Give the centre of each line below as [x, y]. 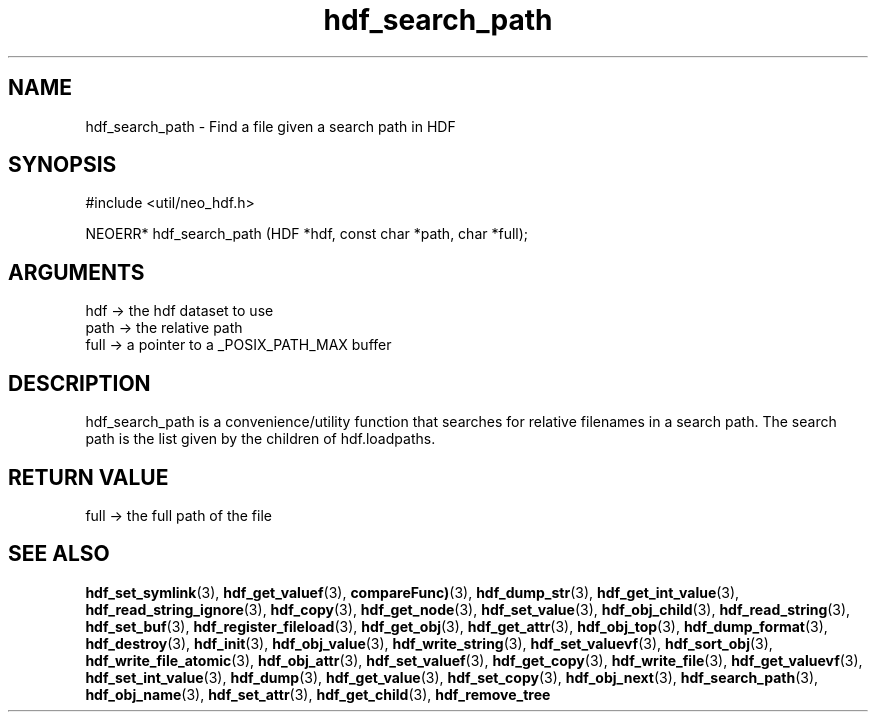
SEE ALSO [59, 554]
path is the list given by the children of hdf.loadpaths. [260, 439]
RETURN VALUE [88, 477]
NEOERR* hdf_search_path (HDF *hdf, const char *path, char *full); [307, 234]
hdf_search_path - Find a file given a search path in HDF [270, 126]
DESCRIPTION [79, 383]
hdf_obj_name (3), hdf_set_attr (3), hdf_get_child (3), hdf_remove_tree [318, 694]
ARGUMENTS [76, 272]
